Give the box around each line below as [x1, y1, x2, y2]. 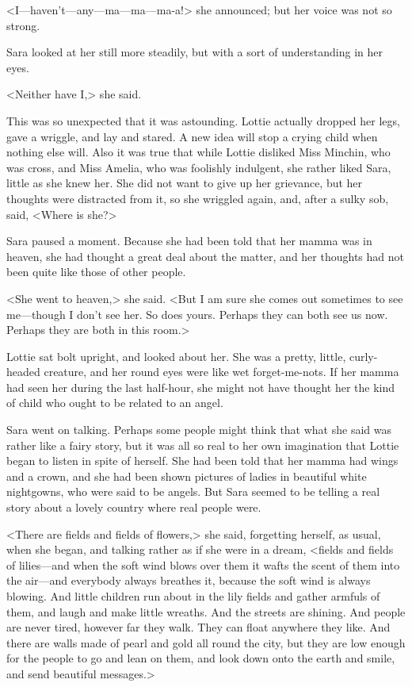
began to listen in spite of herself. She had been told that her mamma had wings [6, 452, 399, 469]
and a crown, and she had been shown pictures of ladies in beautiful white [6, 467, 367, 484]
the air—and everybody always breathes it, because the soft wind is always [6, 572, 371, 589]
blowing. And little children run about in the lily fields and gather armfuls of [6, 588, 380, 604]
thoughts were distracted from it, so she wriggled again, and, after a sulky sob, [6, 190, 389, 206]
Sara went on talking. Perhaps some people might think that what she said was [6, 421, 391, 438]
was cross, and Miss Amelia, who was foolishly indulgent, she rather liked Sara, [6, 159, 391, 175]
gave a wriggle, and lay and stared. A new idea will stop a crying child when [6, 128, 378, 144]
